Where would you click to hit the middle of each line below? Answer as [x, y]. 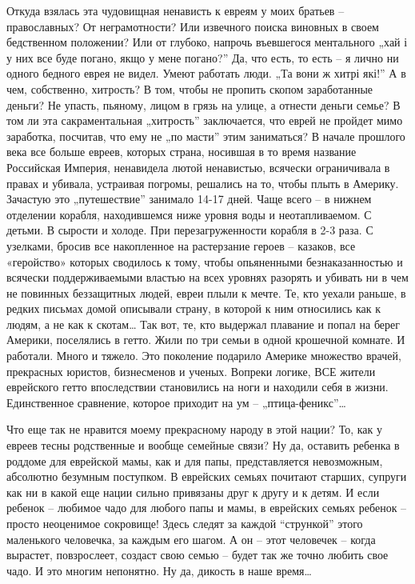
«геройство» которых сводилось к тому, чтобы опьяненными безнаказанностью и [205, 261]
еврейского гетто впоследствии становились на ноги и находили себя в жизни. [198, 387]
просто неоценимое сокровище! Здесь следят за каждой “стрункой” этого [185, 523]
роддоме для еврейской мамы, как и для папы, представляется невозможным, [195, 460]
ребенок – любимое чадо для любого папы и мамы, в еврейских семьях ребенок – [207, 508]
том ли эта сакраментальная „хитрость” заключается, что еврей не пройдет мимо [205, 120]
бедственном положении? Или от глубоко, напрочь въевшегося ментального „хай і [207, 42]
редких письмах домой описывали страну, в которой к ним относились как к [194, 308]
